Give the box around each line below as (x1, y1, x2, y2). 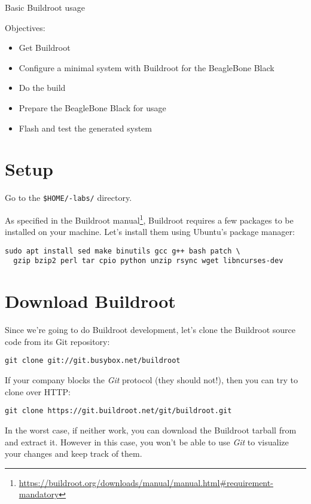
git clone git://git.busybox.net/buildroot (5, 356, 181, 365)
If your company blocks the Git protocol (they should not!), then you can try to (5, 374, 298, 386)
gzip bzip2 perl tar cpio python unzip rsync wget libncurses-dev (13, 256, 283, 265)
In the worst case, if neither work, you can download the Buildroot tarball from (5, 423, 297, 436)
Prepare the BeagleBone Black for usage (19, 101, 166, 114)
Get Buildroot (19, 41, 71, 54)
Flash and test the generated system (19, 121, 152, 134)
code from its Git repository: (5, 335, 110, 347)
